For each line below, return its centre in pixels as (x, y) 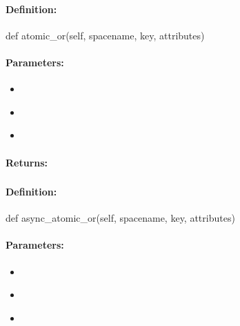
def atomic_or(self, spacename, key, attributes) (105, 35)
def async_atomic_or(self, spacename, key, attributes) (120, 218)
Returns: (27, 162)
